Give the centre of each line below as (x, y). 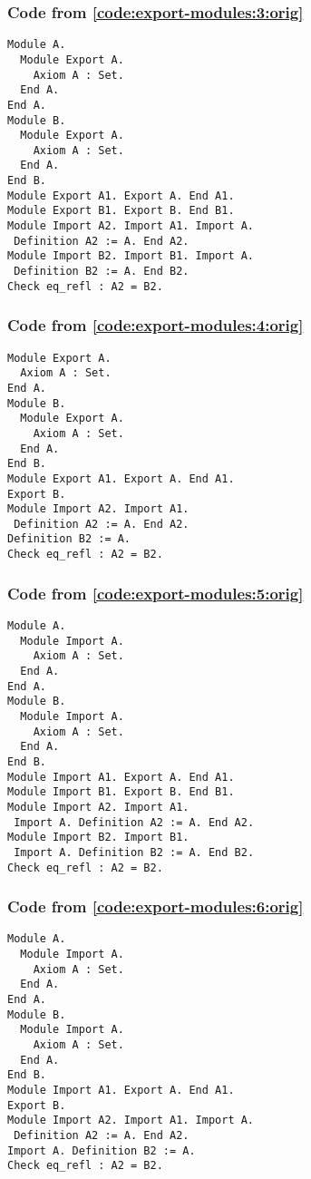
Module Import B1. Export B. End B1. (121, 792)
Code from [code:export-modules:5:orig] (155, 593)
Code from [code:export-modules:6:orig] (155, 906)
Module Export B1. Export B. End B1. (121, 211)
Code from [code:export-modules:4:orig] (155, 325)
